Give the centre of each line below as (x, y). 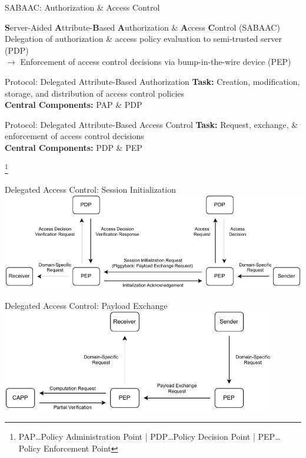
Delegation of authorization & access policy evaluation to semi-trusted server (143, 39)
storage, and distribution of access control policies (95, 93)
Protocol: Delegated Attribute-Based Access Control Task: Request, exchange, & (152, 124)
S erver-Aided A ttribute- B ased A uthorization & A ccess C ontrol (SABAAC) (142, 27)
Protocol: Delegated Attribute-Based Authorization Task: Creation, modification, (152, 81)
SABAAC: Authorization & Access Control (82, 7)
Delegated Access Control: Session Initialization (91, 189)
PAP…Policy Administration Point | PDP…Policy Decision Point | (137, 436)
